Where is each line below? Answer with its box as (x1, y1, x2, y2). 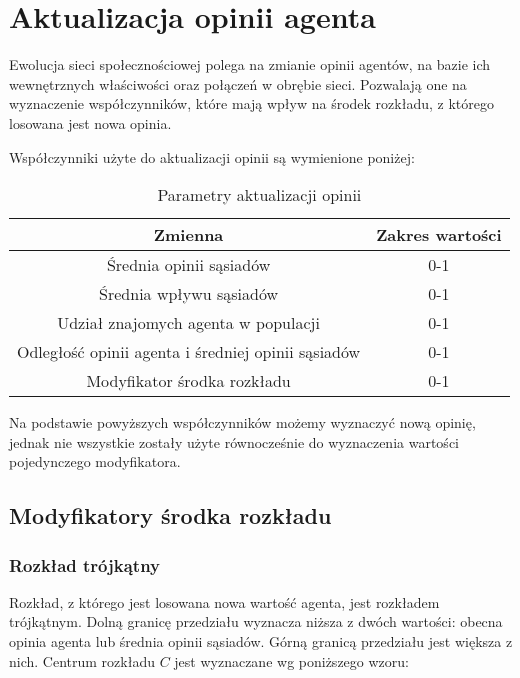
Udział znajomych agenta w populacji (57, 311, 320, 335)
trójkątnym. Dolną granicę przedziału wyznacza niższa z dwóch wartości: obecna (9, 611, 503, 632)
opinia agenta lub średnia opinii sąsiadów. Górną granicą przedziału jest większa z (9, 631, 513, 652)
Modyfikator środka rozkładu (86, 369, 291, 393)
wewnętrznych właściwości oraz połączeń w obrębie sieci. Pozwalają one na (9, 73, 467, 94)
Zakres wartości (376, 223, 502, 247)
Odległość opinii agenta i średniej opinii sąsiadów (17, 340, 361, 364)
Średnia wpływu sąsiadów (99, 282, 279, 306)
